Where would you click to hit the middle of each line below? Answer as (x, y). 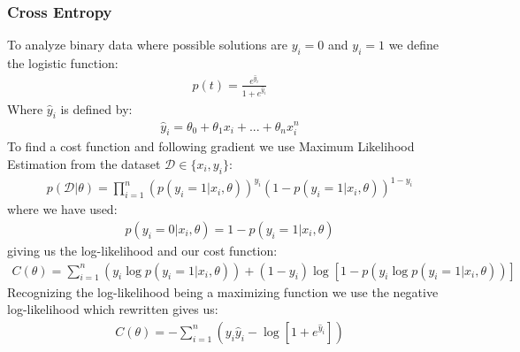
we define (414, 45)
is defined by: (96, 108)
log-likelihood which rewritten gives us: (113, 309)
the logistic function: (63, 63)
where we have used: (62, 209)
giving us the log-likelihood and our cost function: (142, 250)
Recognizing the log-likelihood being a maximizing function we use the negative (223, 291)
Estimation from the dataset (84, 163)
